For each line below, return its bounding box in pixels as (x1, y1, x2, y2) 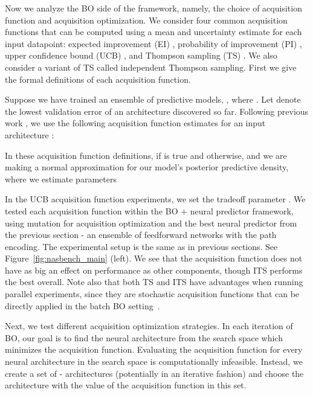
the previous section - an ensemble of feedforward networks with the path (5, 228, 277, 241)
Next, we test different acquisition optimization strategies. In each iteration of (5, 320, 293, 332)
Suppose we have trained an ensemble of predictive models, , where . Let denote (5, 93, 301, 106)
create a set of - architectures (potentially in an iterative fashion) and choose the (5, 367, 304, 379)
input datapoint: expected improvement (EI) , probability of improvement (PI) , (5, 37, 302, 50)
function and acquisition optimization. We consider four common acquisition (5, 13, 288, 26)
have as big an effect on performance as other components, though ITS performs (5, 263, 303, 276)
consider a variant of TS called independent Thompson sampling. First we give (5, 60, 297, 73)
